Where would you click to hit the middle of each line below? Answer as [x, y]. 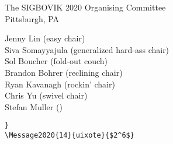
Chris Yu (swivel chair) [46, 95]
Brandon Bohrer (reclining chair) [64, 72]
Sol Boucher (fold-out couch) [56, 61]
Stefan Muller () [34, 106]
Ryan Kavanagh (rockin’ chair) [60, 84]
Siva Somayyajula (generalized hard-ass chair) [87, 49]
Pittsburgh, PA [32, 18]
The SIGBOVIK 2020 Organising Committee [85, 7]
